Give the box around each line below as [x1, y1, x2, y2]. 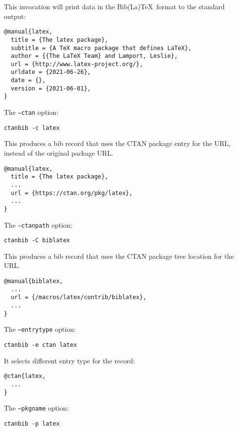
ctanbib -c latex [4, 124, 60, 131]
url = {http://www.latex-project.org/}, [11, 60, 143, 68]
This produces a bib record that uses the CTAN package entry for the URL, [4, 138, 231, 148]
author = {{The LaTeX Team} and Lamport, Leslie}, [11, 53, 178, 60]
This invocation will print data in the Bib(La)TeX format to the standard [4, 1, 225, 11]
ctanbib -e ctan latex [4, 341, 77, 348]
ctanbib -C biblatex [4, 237, 70, 244]
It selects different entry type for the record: [4, 355, 135, 365]
